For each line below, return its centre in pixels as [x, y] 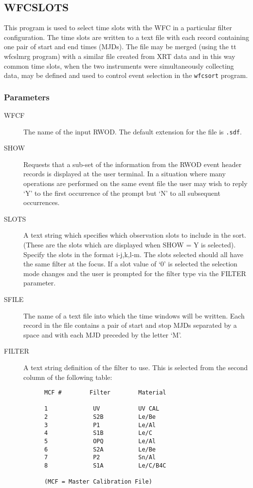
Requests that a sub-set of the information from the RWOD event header [133, 164]
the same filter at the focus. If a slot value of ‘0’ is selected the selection [130, 264]
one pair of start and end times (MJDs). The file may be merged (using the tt [120, 47]
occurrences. [42, 202]
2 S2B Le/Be [100, 417]
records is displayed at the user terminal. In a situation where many [125, 174]
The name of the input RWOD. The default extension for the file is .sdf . [133, 131]
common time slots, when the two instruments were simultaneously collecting [119, 66]
